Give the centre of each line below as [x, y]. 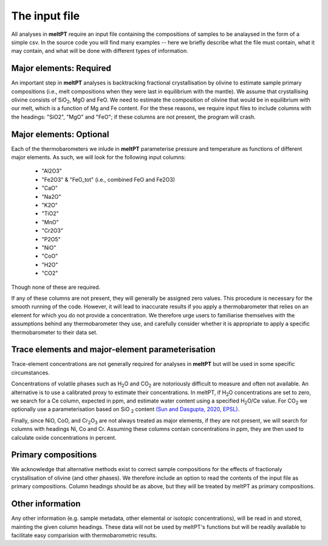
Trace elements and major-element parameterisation [113, 350]
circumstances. [30, 372]
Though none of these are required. [56, 287]
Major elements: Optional [60, 134]
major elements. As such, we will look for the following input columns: [99, 157]
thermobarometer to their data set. [54, 332]
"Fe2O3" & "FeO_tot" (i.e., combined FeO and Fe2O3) [108, 179]
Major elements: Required [61, 68]
